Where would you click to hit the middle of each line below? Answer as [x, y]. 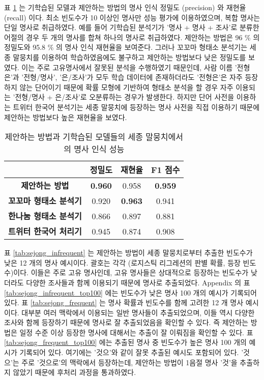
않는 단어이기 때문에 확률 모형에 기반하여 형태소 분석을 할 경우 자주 [126, 87]
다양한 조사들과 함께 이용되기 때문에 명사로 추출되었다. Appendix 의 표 [138, 282]
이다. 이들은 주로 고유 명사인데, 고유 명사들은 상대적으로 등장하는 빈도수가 [131, 272]
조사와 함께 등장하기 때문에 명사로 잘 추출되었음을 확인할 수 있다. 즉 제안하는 [126, 322]
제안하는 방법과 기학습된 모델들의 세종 [74, 137]
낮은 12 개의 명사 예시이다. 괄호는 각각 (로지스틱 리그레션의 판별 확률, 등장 [122, 262]
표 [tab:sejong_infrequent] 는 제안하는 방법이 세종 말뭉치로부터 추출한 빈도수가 [128, 253]
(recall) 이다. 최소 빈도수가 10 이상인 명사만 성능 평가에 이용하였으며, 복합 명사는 [132, 17]
